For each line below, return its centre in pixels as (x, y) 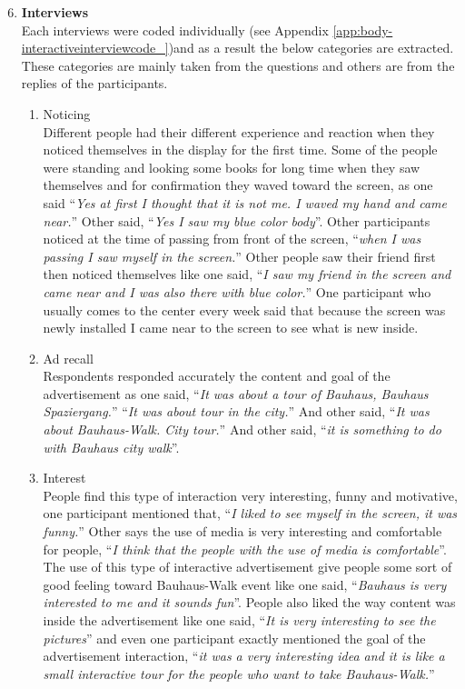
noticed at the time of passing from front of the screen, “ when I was (232, 239)
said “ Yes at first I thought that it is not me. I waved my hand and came (245, 202)
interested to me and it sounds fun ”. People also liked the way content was (249, 602)
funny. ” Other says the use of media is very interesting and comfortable (242, 531)
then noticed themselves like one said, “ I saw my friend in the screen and (247, 274)
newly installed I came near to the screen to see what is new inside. (231, 328)
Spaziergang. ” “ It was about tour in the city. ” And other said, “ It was (236, 411)
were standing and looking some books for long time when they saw (232, 167)
